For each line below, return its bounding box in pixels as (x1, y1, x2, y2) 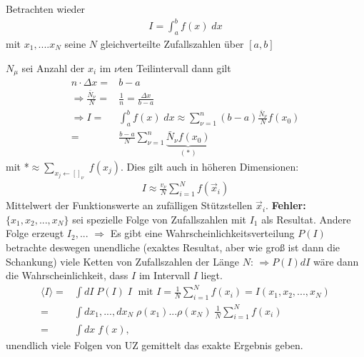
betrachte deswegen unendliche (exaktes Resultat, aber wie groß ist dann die (6, 240, 340, 255)
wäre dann (313, 253, 359, 268)
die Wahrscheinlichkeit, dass (6, 268, 128, 283)
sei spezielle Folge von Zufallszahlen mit (72, 211, 247, 226)
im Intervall (138, 268, 191, 283)
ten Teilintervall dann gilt (118, 60, 231, 75)
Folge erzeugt (6, 226, 64, 241)
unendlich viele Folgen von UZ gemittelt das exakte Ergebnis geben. (6, 337, 303, 352)
